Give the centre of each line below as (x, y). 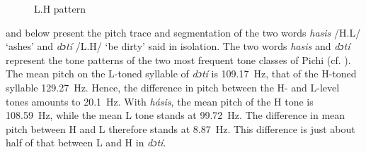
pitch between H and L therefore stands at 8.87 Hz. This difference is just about (181, 128)
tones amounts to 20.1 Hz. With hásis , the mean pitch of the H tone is (160, 101)
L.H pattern (60, 8)
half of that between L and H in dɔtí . (86, 142)
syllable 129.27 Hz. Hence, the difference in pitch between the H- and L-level (173, 87)
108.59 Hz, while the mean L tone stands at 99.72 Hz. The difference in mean (176, 115)
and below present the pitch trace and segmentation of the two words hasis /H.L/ (183, 32)
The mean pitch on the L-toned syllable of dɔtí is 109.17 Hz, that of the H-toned (181, 74)
